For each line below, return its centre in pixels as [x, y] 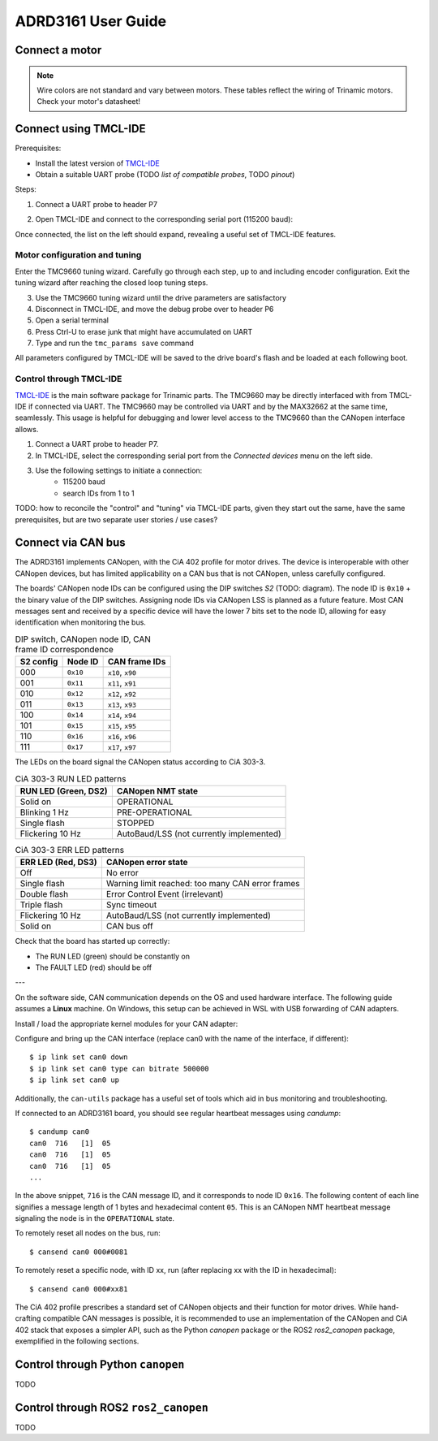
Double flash [44, 894]
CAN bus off [129, 926]
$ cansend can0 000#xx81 [79, 1289]
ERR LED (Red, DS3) [58, 863]
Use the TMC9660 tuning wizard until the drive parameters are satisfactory [161, 297]
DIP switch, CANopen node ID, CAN [83, 639]
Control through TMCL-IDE [69, 379]
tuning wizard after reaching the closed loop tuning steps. [112, 283]
